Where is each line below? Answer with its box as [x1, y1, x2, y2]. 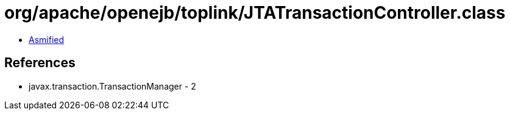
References [4, 55, 76, 71]
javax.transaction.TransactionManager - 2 [29, 80, 196, 91]
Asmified [29, 34, 65, 45]
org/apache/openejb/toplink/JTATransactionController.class [4, 2, 506, 23]
